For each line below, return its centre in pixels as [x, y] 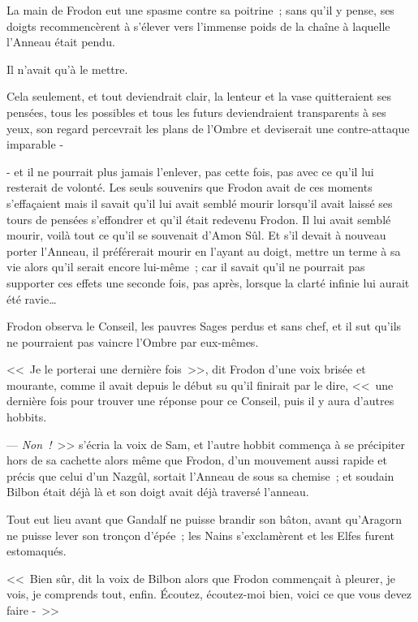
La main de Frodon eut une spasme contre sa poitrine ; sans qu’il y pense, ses [200, 10]
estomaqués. [37, 551]
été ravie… [32, 298]
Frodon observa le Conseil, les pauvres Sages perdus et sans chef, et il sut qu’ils [204, 326]
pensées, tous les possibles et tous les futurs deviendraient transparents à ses [196, 112]
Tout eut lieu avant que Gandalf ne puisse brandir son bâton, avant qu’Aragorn [205, 519]
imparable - [35, 144]
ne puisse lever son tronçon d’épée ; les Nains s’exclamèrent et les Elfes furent [201, 535]
